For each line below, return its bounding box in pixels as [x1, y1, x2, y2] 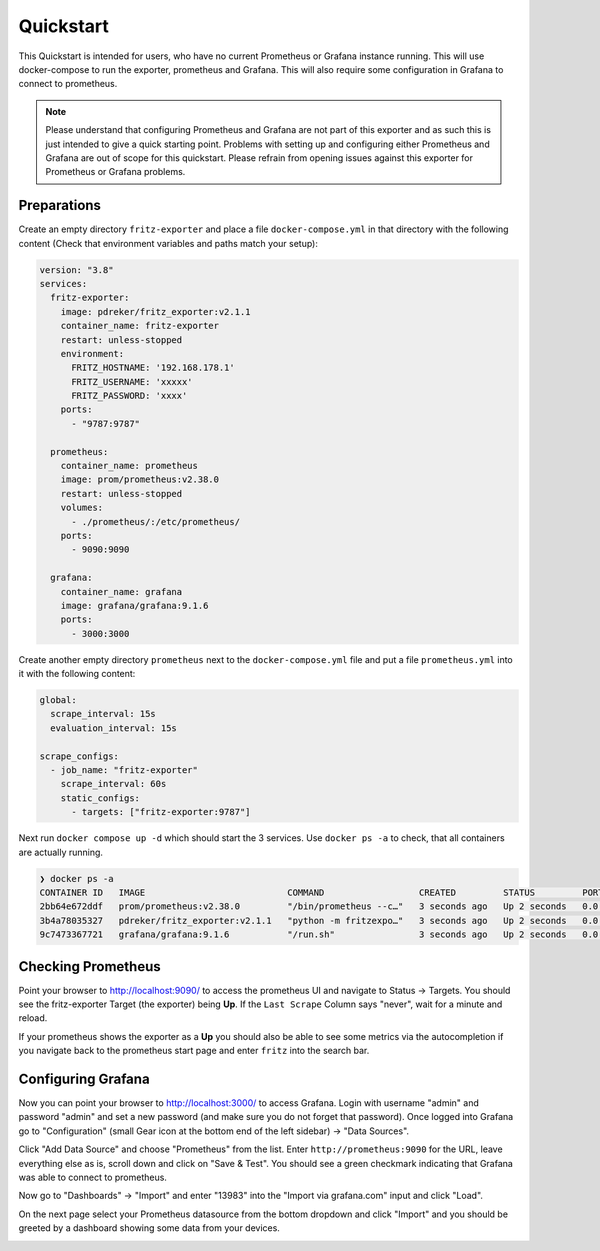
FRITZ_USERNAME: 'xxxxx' [71, 376, 194, 387]
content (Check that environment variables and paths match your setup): [18, 237, 319, 249]
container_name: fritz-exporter [60, 320, 220, 332]
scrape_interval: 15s [50, 708, 157, 720]
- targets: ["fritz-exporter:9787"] [71, 806, 251, 818]
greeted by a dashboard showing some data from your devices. [18, 1222, 280, 1234]
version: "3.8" [39, 264, 114, 275]
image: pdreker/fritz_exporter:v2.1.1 [60, 306, 251, 317]
